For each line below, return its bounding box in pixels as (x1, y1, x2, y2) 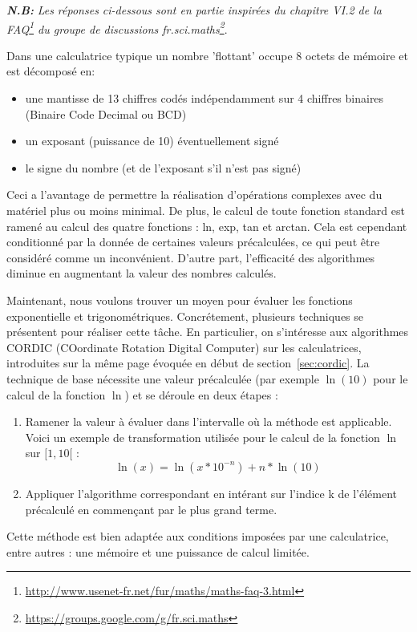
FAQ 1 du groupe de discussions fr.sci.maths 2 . (6, 18, 228, 37)
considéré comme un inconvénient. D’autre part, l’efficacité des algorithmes (6, 249, 375, 265)
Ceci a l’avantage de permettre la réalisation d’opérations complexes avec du (6, 186, 383, 203)
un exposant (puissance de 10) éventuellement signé (25, 132, 279, 149)
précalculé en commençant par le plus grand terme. (25, 500, 277, 517)
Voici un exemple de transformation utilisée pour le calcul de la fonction (25, 428, 380, 445)
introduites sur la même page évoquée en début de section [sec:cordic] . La (6, 354, 370, 371)
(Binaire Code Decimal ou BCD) (25, 105, 187, 122)
